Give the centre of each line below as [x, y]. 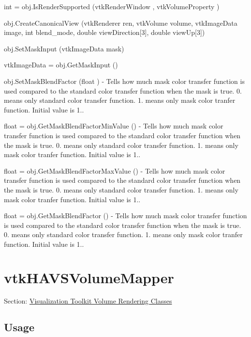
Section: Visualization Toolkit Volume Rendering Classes [88, 300]
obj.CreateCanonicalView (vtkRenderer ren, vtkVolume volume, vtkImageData [121, 23]
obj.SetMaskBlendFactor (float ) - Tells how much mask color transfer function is [124, 81]
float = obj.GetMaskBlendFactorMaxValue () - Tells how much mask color [115, 170]
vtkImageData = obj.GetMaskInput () [61, 65]
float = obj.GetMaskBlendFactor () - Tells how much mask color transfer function [125, 216]
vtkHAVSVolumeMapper [89, 277]
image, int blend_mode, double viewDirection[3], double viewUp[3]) [104, 32]
